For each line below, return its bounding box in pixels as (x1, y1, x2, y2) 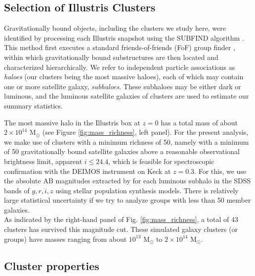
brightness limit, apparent (4, 156, 83, 166)
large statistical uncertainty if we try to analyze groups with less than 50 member (4, 195, 251, 205)
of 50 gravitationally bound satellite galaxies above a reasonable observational (4, 146, 240, 157)
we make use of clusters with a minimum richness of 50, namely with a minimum (4, 136, 249, 147)
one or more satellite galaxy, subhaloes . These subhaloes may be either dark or (4, 81, 241, 91)
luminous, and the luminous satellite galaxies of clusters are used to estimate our (4, 91, 249, 101)
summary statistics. (4, 100, 63, 110)
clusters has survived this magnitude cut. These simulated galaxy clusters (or (4, 224, 238, 234)
